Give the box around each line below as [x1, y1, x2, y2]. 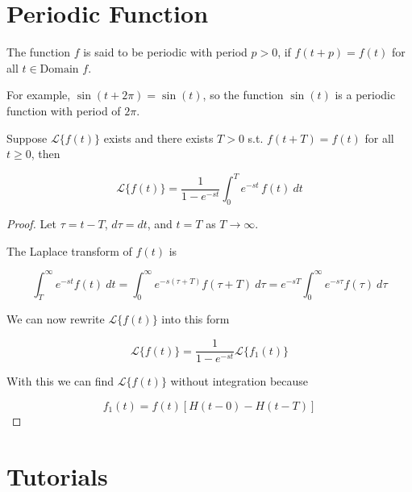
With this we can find [6, 373, 114, 390]
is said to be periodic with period [83, 44, 248, 60]
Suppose [6, 129, 48, 146]
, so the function [202, 86, 284, 103]
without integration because [170, 373, 309, 390]
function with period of [6, 102, 121, 119]
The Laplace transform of [6, 242, 132, 259]
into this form [161, 311, 230, 327]
